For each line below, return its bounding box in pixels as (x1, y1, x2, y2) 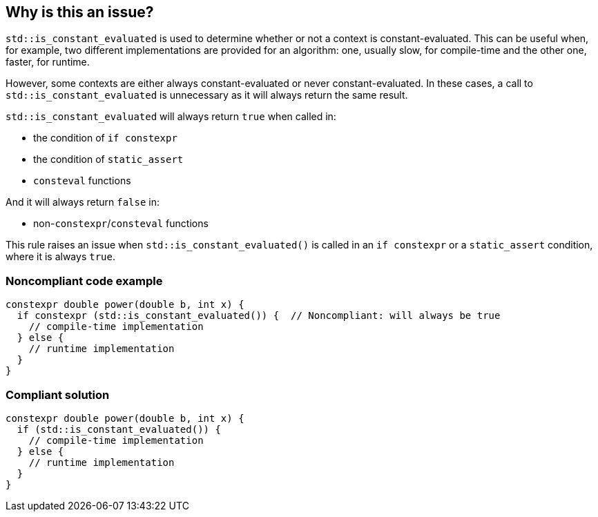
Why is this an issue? (6, 3, 154, 21)
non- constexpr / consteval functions (33, 217, 209, 230)
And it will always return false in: (6, 196, 160, 208)
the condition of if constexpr (33, 132, 177, 144)
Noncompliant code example (6, 273, 163, 288)
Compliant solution (6, 387, 110, 402)
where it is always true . (6, 251, 115, 263)
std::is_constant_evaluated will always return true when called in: (6, 110, 336, 123)
